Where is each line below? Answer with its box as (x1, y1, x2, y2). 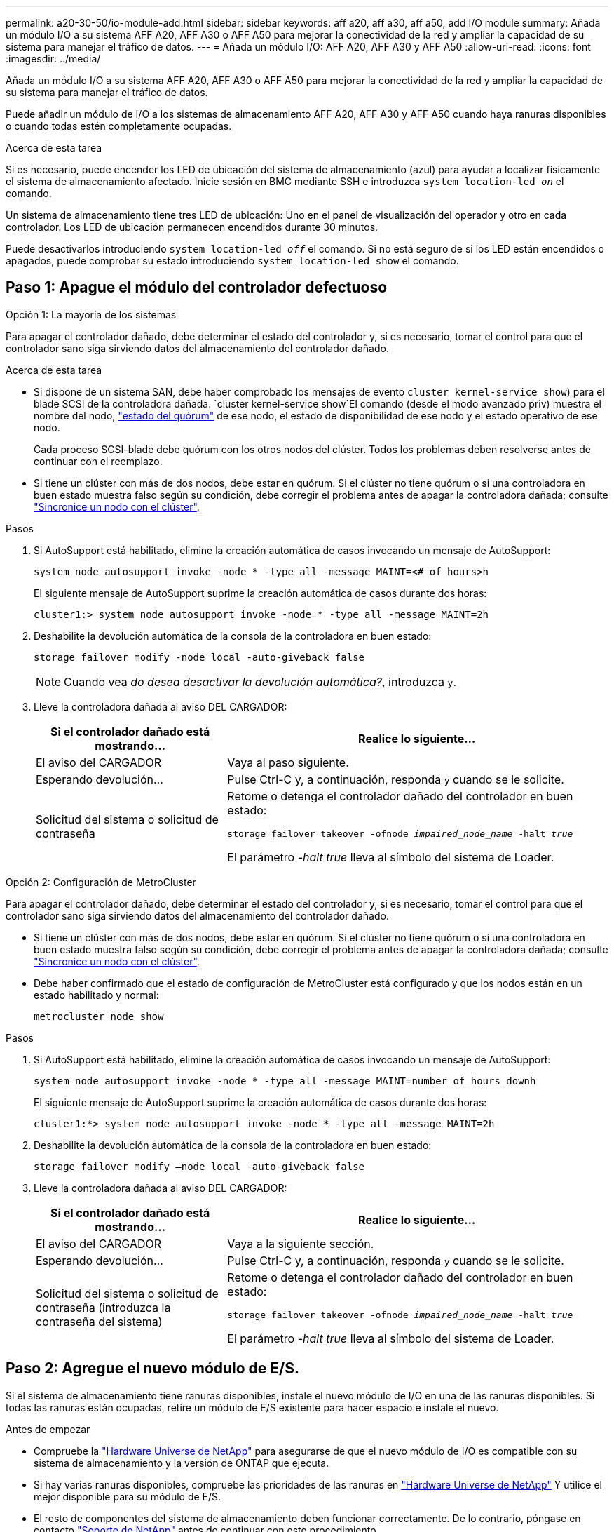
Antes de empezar (6, 1423, 90, 1435)
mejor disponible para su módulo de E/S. (34, 1490, 221, 1503)
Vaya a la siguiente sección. (227, 1236, 374, 1251)
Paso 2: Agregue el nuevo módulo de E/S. (6, 1359, 300, 1378)
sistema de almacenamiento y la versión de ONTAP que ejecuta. (34, 1456, 329, 1469)
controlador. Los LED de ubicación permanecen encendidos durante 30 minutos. (6, 221, 378, 233)
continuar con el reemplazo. (34, 455, 163, 467)
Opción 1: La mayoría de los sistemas (6, 308, 177, 321)
